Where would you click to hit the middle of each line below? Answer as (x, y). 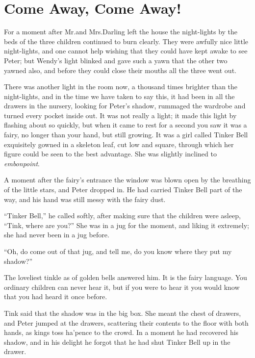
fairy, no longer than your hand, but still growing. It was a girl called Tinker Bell (126, 135)
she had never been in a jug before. (57, 235)
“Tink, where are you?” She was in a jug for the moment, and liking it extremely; (127, 225)
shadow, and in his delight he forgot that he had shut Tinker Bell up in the (117, 342)
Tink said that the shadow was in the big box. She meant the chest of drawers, (123, 313)
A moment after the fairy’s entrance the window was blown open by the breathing (127, 180)
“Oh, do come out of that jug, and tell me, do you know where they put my (118, 251)
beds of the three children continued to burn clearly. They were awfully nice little (126, 41)
